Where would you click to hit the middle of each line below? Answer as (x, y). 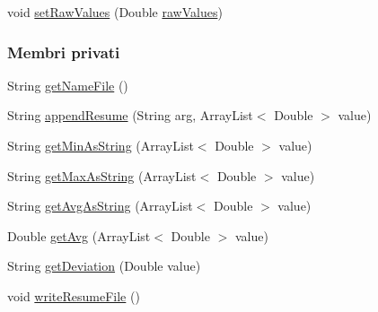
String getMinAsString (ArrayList (101, 145)
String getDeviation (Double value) (104, 266)
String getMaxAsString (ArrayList (102, 175)
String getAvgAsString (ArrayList (100, 206)
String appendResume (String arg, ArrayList (130, 115)
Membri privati (64, 52)
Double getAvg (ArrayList (79, 235)
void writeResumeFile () (74, 295)
